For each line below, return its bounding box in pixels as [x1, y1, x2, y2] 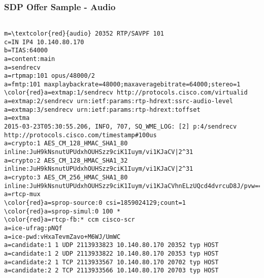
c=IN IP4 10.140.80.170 [4, 38, 84, 46]
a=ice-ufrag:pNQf [4, 224, 62, 232]
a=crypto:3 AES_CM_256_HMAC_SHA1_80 [4, 174, 128, 181]
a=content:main [4, 55, 55, 63]
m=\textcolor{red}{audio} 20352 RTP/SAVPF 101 [4, 29, 164, 37]
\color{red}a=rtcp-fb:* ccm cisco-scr [4, 216, 135, 224]
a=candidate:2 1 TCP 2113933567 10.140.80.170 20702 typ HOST [4, 258, 219, 266]
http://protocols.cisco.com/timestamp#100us [4, 131, 157, 139]
